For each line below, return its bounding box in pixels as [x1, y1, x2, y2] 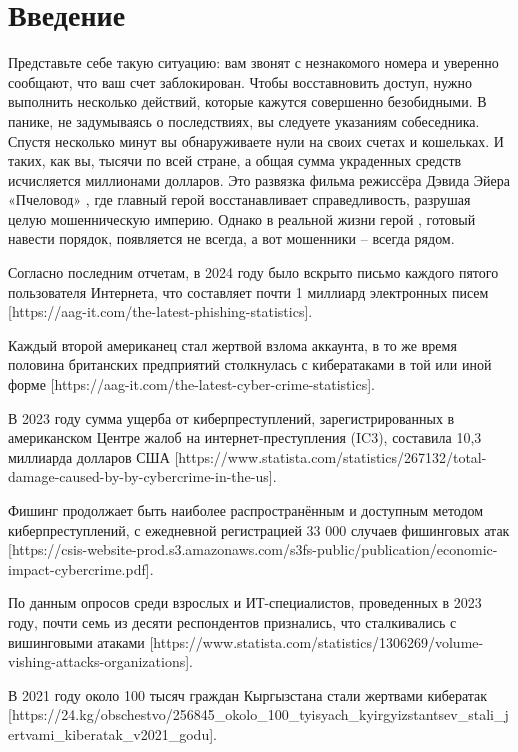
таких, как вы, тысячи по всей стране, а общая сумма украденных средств [8, 150, 462, 171]
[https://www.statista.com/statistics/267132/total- [174, 446, 487, 467]
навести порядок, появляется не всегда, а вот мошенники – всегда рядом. [8, 228, 455, 249]
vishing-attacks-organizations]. [8, 651, 194, 672]
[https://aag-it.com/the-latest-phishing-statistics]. [8, 301, 313, 322]
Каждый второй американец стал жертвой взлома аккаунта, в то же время [8, 334, 457, 355]
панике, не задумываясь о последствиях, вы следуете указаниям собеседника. [8, 110, 480, 131]
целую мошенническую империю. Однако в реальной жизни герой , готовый [8, 208, 476, 229]
